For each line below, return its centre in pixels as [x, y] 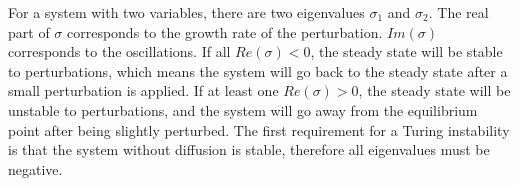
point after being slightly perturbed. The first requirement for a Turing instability [259, 129]
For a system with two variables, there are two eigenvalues [186, 12]
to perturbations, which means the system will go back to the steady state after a [258, 70]
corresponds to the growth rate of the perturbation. [224, 31]
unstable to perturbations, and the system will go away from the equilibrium [243, 109]
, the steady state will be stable [406, 51]
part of [29, 31]
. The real [458, 12]
